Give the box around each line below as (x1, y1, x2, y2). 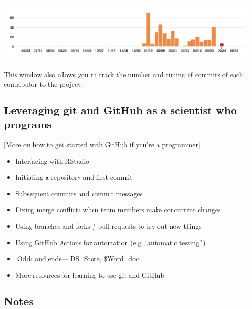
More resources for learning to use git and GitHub (15, 269, 165, 279)
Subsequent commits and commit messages (15, 188, 143, 198)
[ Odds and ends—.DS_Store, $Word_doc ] (15, 253, 141, 263)
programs (4, 117, 52, 132)
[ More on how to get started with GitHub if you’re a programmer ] (4, 139, 200, 149)
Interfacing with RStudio (15, 155, 90, 166)
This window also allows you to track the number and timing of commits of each (4, 69, 243, 79)
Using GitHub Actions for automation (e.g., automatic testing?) (15, 237, 205, 247)
